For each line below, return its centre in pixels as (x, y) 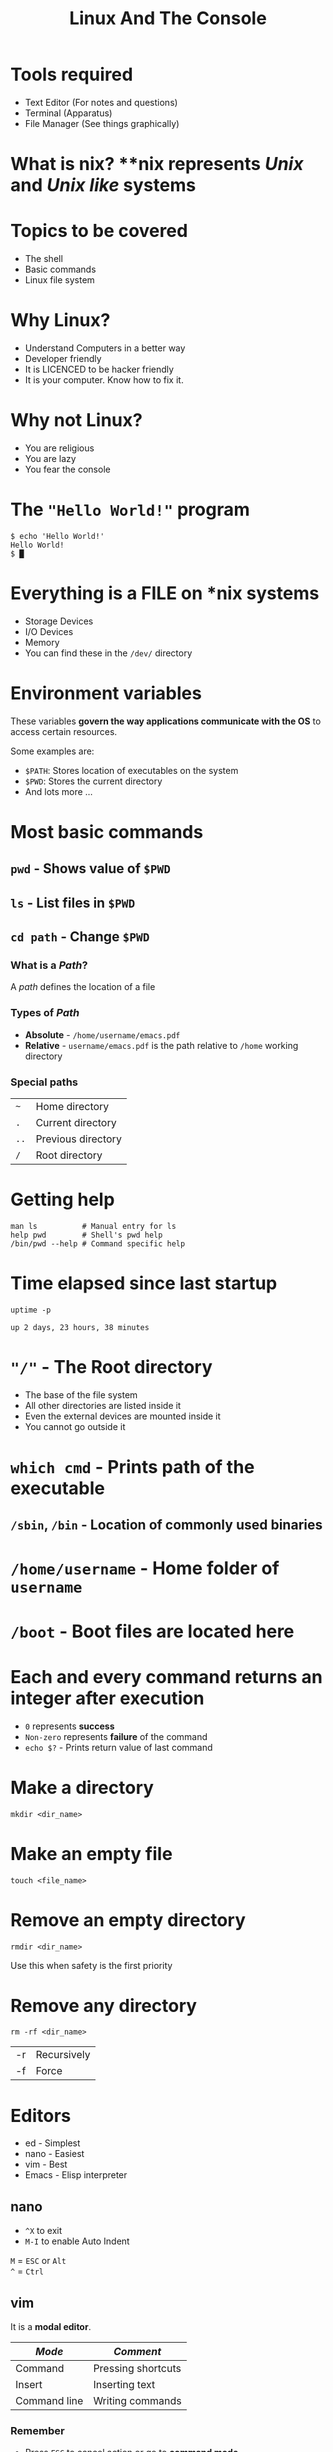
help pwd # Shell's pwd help (86, 1235)
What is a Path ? (49, 965)
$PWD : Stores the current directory (93, 781)
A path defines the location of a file (83, 987)
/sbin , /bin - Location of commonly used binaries (166, 1525)
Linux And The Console (168, 18)
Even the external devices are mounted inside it (123, 1416)
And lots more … (58, 791)
